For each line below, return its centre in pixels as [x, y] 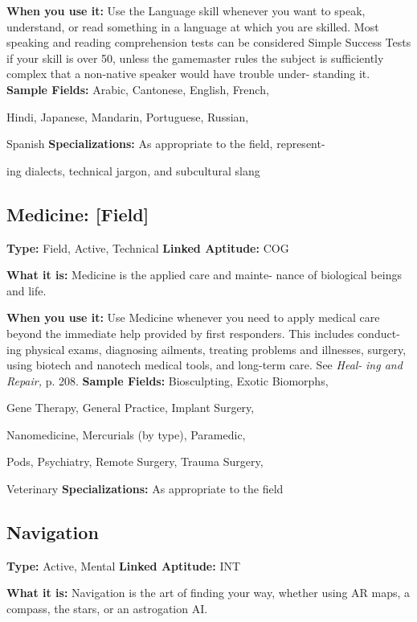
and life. [27, 290]
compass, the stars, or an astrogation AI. [107, 609]
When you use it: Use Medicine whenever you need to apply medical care [193, 317]
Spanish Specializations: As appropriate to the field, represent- [166, 144]
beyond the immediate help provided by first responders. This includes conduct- [203, 333]
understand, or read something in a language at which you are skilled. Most [193, 26]
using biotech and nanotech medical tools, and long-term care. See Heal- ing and [204, 365]
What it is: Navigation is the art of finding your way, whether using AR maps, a [208, 593]
